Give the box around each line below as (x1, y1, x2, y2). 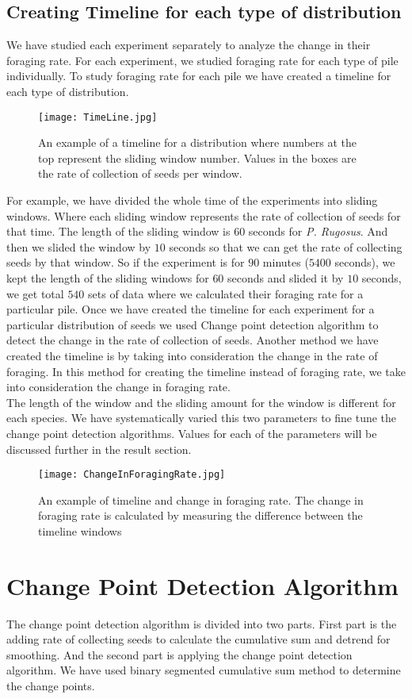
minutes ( (262, 254, 309, 271)
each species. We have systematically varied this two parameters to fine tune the (6, 409, 397, 426)
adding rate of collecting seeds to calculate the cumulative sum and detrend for (6, 631, 391, 647)
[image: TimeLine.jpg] (38, 111, 158, 123)
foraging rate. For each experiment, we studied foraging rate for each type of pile (6, 52, 399, 68)
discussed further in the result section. (6, 440, 192, 457)
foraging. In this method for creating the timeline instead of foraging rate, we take (6, 363, 406, 379)
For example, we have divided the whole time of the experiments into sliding (6, 192, 378, 209)
